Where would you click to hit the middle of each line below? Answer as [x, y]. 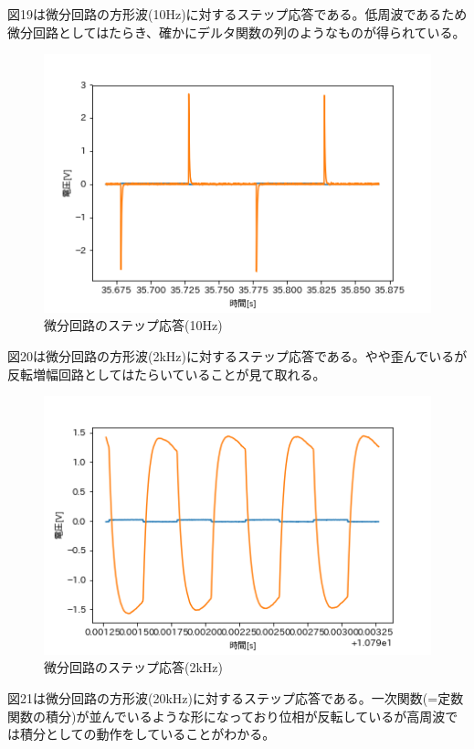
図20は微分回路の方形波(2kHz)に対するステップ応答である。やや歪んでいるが [237, 356]
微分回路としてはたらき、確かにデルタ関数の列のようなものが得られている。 [237, 32]
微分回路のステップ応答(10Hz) [133, 325]
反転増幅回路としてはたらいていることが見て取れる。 [167, 374]
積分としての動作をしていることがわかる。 [147, 734]
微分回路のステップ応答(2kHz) [133, 667]
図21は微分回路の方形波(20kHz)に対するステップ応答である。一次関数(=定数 [236, 698]
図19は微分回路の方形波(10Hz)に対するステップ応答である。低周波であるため [237, 14]
